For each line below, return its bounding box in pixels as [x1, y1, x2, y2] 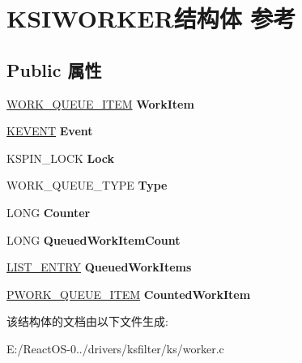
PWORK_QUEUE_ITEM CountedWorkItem [6, 285, 251, 302]
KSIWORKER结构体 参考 [6, 2, 296, 35]
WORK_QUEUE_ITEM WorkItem [6, 95, 194, 112]
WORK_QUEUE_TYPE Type [6, 177, 168, 194]
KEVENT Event [6, 122, 93, 139]
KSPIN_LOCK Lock [6, 149, 114, 166]
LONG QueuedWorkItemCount [6, 231, 181, 248]
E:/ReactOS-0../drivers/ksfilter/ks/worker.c [6, 340, 224, 357]
